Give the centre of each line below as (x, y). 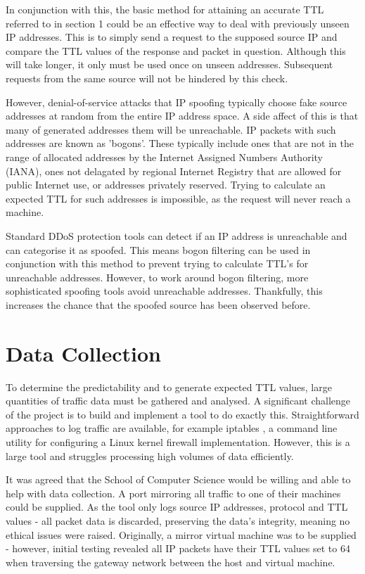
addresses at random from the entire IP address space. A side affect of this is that (182, 116)
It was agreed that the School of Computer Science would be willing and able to (178, 479)
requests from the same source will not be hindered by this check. (147, 78)
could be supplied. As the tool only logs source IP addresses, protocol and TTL (177, 507)
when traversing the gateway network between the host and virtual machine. (171, 562)
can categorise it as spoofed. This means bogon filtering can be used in (158, 249)
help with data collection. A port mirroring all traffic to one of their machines (173, 493)
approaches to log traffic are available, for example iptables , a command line (172, 428)
